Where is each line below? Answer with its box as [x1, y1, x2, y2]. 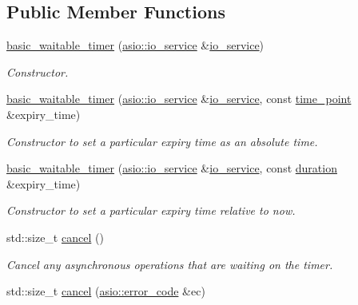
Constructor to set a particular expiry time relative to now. [6, 202, 296, 219]
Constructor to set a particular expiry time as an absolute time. [6, 133, 318, 149]
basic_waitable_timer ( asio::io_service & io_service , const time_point [6, 90, 352, 107]
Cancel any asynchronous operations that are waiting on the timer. [6, 255, 333, 272]
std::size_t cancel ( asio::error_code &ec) [6, 283, 205, 299]
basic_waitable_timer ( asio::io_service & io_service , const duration [6, 160, 337, 176]
